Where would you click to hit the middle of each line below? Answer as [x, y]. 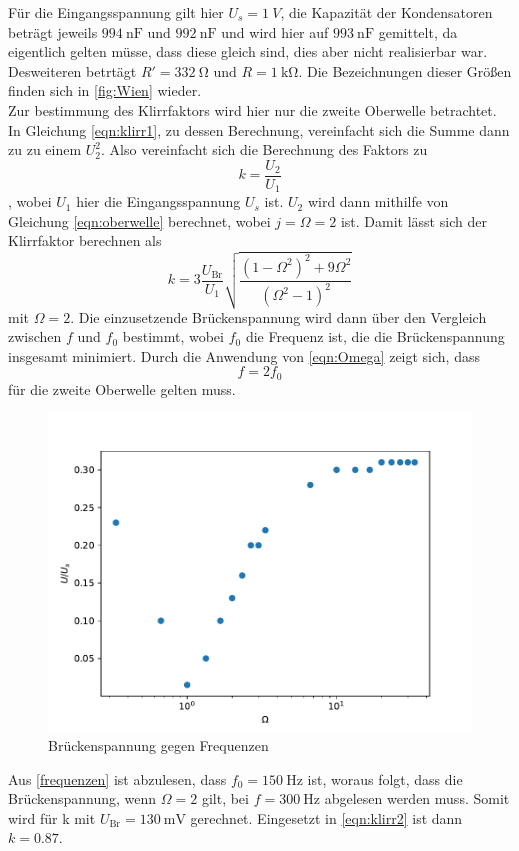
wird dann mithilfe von [378, 201]
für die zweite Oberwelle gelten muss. [122, 388]
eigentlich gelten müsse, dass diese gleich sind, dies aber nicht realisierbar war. [248, 51]
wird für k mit [52, 817]
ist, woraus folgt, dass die [385, 778]
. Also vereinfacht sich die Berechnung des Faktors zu [264, 149]
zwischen [35, 336]
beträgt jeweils [53, 31]
